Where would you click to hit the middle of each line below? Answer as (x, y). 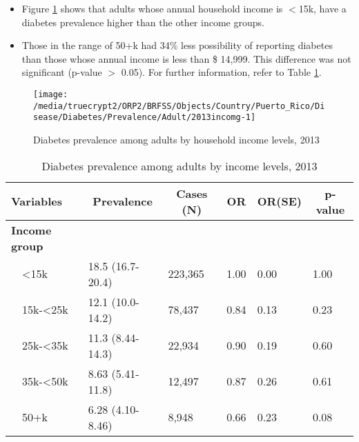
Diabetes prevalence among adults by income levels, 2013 (179, 165)
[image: (51, 94)
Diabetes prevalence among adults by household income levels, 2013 (176, 139)
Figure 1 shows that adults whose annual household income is (152, 8)
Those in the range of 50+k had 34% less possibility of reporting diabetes (177, 45)
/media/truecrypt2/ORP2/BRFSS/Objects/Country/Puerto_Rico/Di (179, 106)
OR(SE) (279, 201)
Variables (37, 201)
